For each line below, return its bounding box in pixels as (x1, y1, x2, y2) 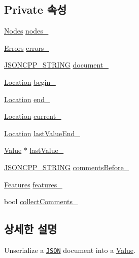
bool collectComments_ (4, 196, 78, 207)
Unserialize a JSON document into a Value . (4, 244, 135, 255)
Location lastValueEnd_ (4, 127, 80, 138)
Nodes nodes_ (4, 25, 49, 36)
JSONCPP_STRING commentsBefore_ (4, 162, 129, 172)
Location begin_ (4, 76, 56, 87)
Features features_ (4, 179, 62, 189)
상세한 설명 (4, 221, 57, 237)
